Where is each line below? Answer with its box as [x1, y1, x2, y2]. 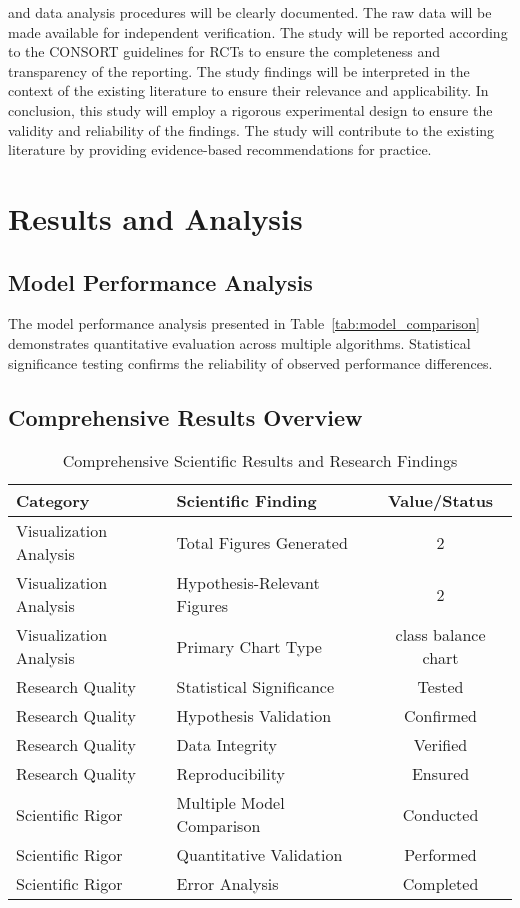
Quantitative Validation [176, 843, 343, 867]
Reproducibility [176, 762, 285, 786]
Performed [404, 843, 477, 867]
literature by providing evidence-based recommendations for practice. [8, 139, 432, 160]
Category [16, 489, 90, 513]
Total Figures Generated [176, 530, 348, 554]
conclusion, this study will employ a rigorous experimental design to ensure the [8, 99, 493, 120]
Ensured [411, 762, 470, 786]
